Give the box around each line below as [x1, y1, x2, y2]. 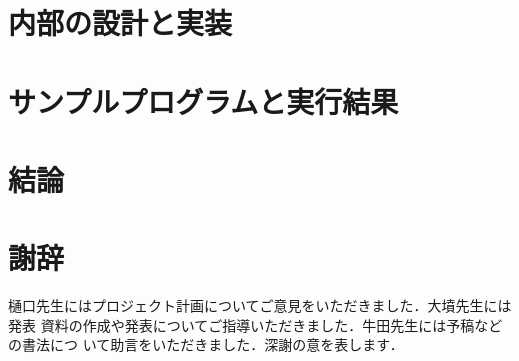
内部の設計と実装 [8, 2, 233, 43]
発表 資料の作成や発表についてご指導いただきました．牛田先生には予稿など [8, 314, 503, 335]
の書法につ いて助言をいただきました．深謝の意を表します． [8, 334, 404, 355]
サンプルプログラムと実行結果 [8, 80, 399, 121]
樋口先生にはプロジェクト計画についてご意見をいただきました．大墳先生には [8, 295, 512, 316]
